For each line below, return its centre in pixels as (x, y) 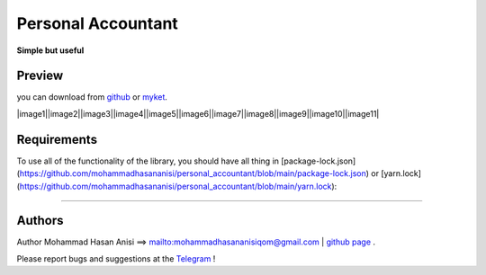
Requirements (57, 139)
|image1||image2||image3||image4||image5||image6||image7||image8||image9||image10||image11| (198, 113)
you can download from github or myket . (92, 97)
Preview (40, 76)
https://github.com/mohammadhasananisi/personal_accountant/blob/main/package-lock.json (193, 173)
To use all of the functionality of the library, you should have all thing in (148, 161)
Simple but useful (50, 50)
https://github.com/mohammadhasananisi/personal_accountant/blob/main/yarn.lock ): (178, 186)
